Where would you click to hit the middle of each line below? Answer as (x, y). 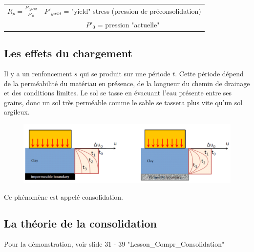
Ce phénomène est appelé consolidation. (63, 196)
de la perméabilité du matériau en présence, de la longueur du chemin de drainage (127, 83)
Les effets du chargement (68, 53)
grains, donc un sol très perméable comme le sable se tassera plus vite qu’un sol (123, 102)
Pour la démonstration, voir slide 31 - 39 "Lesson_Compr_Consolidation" (114, 243)
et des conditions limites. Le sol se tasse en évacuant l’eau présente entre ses (118, 93)
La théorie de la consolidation (81, 223)
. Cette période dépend (209, 73)
